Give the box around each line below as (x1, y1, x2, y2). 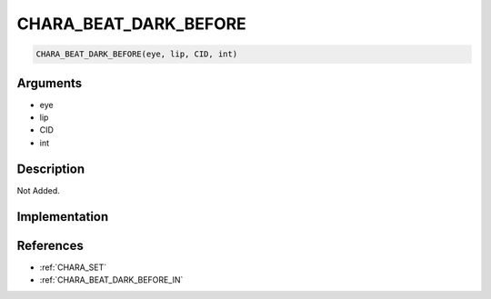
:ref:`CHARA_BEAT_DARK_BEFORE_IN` (39, 274, 184, 285)
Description (16, 161, 85, 176)
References (16, 237, 84, 254)
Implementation (16, 209, 109, 224)
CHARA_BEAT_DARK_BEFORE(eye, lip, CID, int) (35, 49, 238, 59)
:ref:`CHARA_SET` (39, 262, 107, 273)
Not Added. (16, 184, 61, 195)
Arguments (16, 75, 83, 91)
